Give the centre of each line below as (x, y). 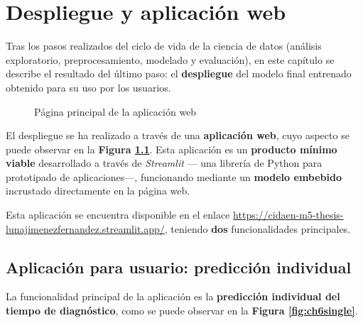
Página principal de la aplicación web (115, 111)
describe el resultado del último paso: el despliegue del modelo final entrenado (179, 73)
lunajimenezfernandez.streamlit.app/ (85, 228)
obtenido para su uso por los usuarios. (88, 87)
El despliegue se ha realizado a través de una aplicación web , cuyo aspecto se (178, 135)
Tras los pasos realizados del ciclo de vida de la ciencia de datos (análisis (164, 46)
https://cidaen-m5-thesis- (288, 215)
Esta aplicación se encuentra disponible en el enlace (118, 215)
